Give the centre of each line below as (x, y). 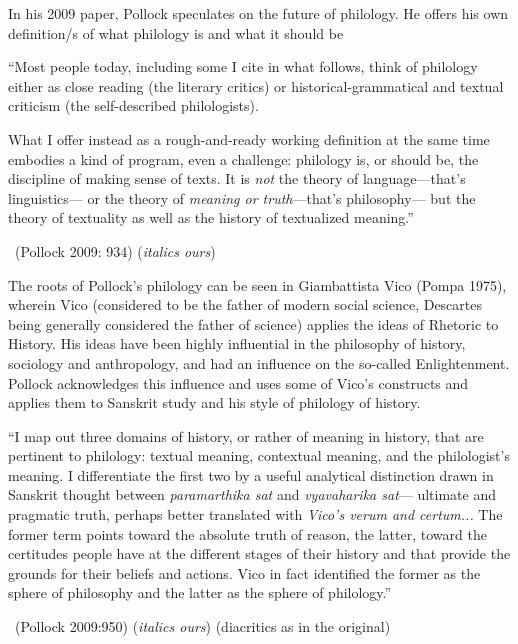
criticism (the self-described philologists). (133, 105)
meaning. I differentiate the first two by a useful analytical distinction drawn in (251, 474)
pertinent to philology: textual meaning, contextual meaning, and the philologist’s (259, 455)
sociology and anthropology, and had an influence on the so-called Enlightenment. (259, 362)
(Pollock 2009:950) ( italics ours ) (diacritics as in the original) (202, 626)
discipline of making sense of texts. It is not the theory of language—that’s (237, 178)
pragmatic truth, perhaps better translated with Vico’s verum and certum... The (255, 514)
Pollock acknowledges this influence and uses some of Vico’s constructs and (238, 382)
